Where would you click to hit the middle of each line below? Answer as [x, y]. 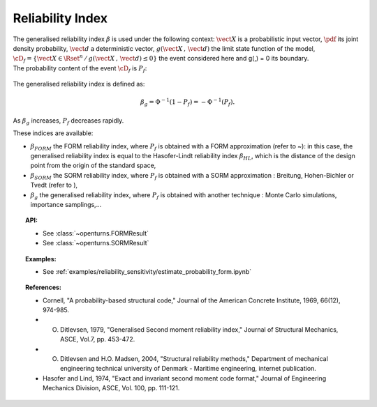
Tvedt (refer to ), [54, 185]
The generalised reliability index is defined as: [79, 84]
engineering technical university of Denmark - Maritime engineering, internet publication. [188, 369]
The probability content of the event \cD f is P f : [80, 69]
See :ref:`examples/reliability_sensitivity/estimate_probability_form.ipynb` [147, 271]
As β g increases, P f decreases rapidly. [68, 121]
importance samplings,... [66, 204]
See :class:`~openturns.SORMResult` [96, 243]
